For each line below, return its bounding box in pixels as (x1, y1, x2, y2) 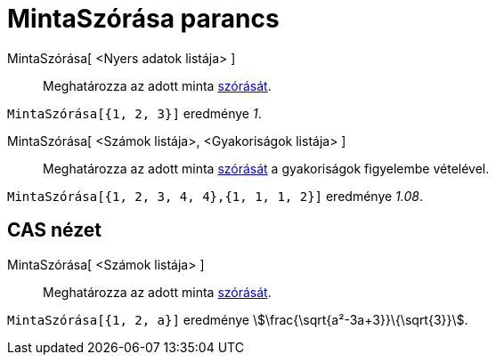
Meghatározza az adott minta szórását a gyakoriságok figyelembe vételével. (43, 160, 490, 176)
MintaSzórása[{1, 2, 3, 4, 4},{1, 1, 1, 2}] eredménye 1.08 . (7, 188, 423, 204)
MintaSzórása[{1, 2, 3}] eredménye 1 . (7, 105, 262, 121)
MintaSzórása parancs (7, 4, 280, 34)
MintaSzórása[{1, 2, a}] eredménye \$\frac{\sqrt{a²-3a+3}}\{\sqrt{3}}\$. (7, 311, 468, 327)
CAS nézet (7, 219, 102, 242)
